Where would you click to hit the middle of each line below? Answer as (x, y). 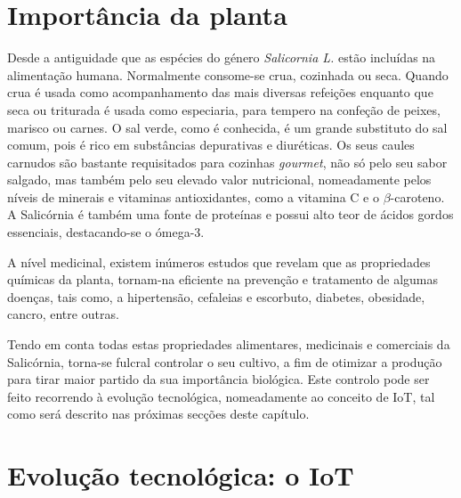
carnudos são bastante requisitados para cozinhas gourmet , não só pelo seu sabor (227, 162)
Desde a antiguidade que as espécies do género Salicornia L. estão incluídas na (222, 57)
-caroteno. (417, 196)
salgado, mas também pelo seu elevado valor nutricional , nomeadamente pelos (219, 180)
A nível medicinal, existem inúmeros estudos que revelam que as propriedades (219, 261)
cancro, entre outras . (63, 314)
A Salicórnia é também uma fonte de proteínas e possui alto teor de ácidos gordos (230, 214)
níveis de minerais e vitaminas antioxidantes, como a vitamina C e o (193, 196)
